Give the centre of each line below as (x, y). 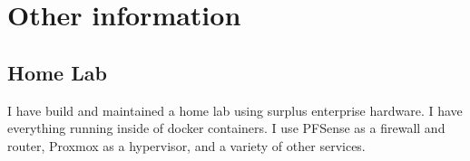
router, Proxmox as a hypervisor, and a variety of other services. (186, 145)
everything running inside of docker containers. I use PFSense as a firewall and (226, 128)
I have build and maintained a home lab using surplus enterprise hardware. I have (235, 110)
